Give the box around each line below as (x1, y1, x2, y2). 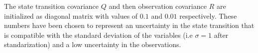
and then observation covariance (109, 1, 207, 11)
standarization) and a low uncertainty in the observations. (4, 39, 181, 50)
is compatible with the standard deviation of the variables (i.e (4, 29, 193, 40)
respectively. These (179, 10, 237, 21)
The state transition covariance (4, 1, 99, 11)
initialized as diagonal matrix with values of (4, 10, 138, 21)
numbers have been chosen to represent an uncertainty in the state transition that (4, 20, 255, 30)
